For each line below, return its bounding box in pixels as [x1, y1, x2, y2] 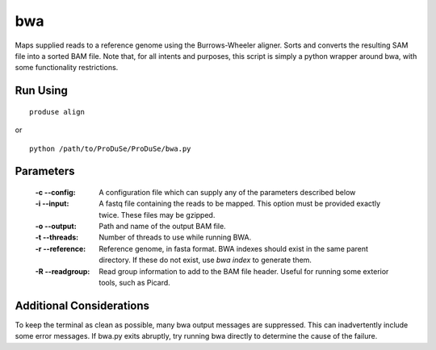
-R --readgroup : [35, 266, 90, 276]
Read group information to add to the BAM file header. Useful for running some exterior [99, 266, 389, 276]
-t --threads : [35, 232, 79, 242]
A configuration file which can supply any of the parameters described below [99, 187, 356, 197]
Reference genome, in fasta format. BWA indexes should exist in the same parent [99, 244, 369, 253]
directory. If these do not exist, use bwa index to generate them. [99, 255, 312, 265]
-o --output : [35, 222, 77, 231]
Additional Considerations [15, 298, 149, 312]
